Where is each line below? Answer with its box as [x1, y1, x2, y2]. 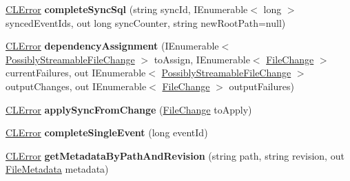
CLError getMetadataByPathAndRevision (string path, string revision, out [6, 148, 344, 162]
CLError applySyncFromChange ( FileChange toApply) [6, 102, 252, 116]
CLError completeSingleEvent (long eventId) [6, 125, 208, 140]
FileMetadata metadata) [6, 162, 109, 176]
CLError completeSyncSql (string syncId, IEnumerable [6, 2, 248, 16]
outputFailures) [229, 78, 294, 93]
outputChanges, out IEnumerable [6, 78, 147, 93]
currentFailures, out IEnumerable [6, 65, 146, 80]
